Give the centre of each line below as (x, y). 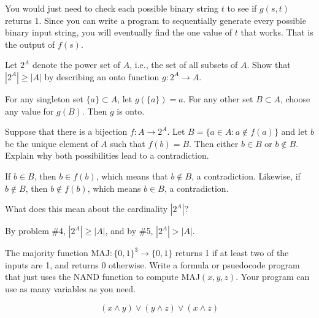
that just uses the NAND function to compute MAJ (102, 277)
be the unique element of (52, 143)
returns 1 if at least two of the (232, 253)
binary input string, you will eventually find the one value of (119, 32)
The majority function (47, 253)
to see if (242, 8)
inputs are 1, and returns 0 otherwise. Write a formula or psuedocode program (152, 264)
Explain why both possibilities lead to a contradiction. (107, 155)
